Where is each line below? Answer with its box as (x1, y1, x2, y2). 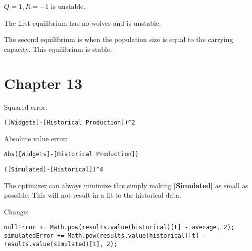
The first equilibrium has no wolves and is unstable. (4, 17, 161, 28)
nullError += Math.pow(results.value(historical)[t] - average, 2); (4, 224, 235, 231)
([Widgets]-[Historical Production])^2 (4, 119, 135, 126)
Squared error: (4, 101, 48, 112)
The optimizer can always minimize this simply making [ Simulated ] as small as (4, 180, 248, 190)
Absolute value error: (4, 133, 68, 143)
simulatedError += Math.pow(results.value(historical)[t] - (4, 232, 206, 240)
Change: (4, 206, 29, 216)
